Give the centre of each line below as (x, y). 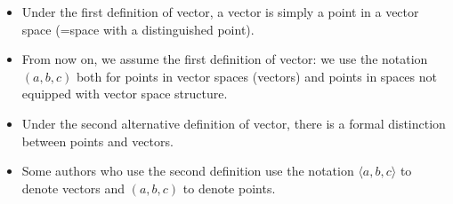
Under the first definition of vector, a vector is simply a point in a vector (220, 12)
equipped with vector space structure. (125, 94)
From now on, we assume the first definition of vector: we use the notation (225, 59)
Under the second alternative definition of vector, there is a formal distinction (234, 123)
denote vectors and (73, 188)
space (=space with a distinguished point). (138, 29)
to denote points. (229, 188)
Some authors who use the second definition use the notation (188, 171)
